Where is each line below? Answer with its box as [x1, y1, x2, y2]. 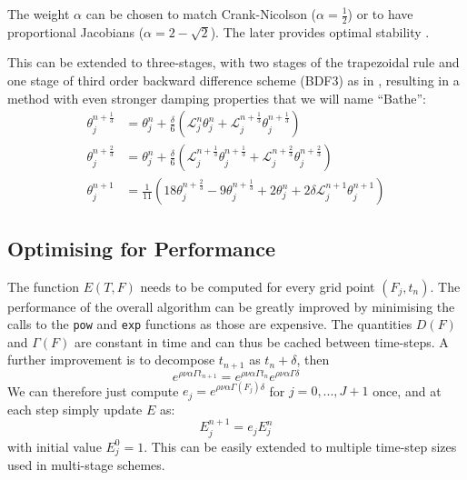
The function [7, 276, 79, 295]
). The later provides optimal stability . [210, 22, 430, 41]
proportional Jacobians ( [7, 22, 144, 41]
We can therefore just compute [7, 381, 179, 400]
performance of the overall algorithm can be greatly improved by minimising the [7, 296, 455, 315]
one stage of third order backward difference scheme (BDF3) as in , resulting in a [7, 71, 460, 90]
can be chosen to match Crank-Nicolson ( [85, 5, 317, 23]
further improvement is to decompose [7, 350, 215, 369]
